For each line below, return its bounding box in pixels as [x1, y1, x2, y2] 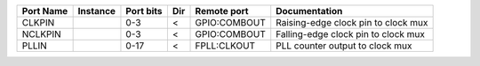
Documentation [276, 5, 343, 17]
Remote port [195, 5, 249, 17]
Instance [77, 5, 116, 17]
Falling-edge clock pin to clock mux [276, 28, 426, 40]
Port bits [125, 5, 164, 17]
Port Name [21, 5, 68, 17]
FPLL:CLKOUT [195, 40, 256, 52]
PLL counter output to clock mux [276, 40, 412, 52]
